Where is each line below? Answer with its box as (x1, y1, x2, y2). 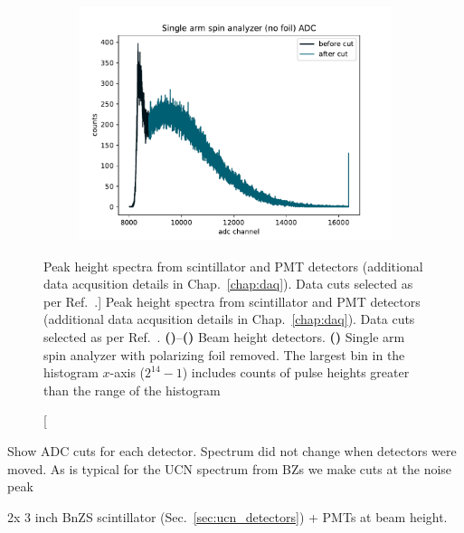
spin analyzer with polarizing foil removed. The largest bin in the (43, 345, 405, 364)
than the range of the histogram (43, 380, 221, 399)
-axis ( (109, 363, 146, 382)
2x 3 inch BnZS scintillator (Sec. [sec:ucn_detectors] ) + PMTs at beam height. (7, 507, 448, 526)
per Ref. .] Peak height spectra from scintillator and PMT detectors (43, 291, 421, 310)
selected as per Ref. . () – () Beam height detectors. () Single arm (43, 327, 405, 346)
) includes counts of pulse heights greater (182, 363, 410, 382)
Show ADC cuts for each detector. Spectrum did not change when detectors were (7, 441, 457, 460)
